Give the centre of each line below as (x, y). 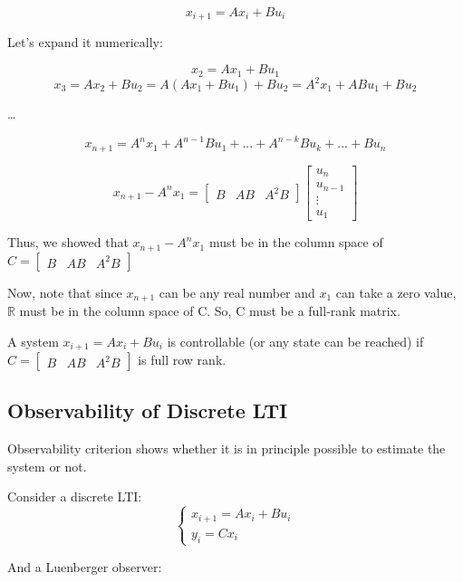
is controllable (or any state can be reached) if (295, 341)
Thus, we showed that (68, 242)
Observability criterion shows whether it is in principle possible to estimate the (227, 448)
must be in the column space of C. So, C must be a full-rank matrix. (210, 310)
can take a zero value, (396, 292)
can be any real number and (237, 292)
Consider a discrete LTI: (75, 496)
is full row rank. (182, 359)
